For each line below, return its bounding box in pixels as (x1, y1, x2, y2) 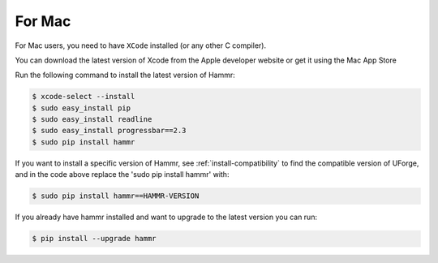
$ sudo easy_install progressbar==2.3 (32, 126, 187, 136)
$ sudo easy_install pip (32, 103, 131, 113)
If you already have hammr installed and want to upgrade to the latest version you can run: (15, 212, 318, 222)
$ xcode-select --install (32, 92, 135, 101)
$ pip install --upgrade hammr (32, 234, 157, 244)
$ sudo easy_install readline (32, 114, 152, 124)
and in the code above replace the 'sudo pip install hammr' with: (15, 170, 230, 179)
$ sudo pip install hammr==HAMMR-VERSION (32, 192, 200, 200)
